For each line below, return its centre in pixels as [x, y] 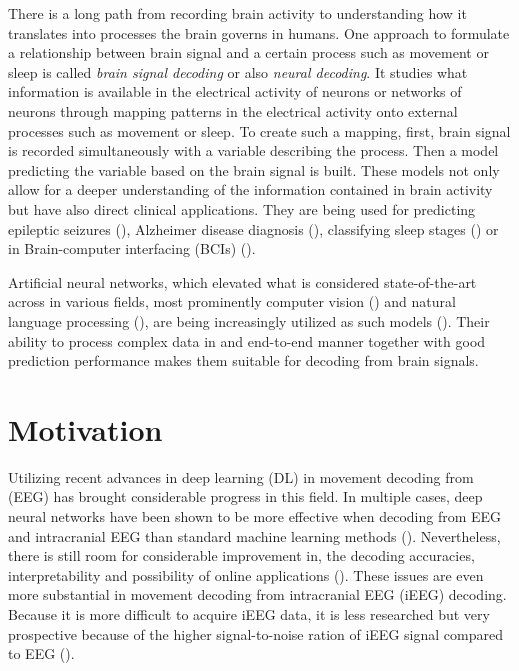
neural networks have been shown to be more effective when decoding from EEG [255, 516]
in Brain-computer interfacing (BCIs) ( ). [132, 248]
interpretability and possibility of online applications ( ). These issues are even [246, 574]
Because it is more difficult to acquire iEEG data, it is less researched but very [249, 613]
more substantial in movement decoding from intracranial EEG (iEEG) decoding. [257, 594]
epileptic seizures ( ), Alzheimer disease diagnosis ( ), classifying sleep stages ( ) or [253, 228]
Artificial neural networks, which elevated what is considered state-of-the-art [242, 281]
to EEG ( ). [41, 653]
